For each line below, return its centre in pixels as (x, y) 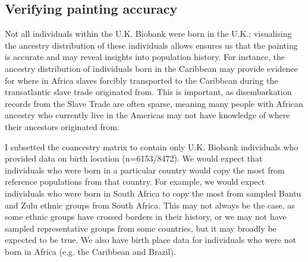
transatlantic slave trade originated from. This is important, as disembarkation (148, 92)
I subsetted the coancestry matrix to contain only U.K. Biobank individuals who (152, 146)
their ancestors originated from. (62, 126)
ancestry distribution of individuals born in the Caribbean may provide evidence (151, 68)
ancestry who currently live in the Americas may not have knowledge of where (147, 115)
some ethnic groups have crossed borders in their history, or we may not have (146, 217)
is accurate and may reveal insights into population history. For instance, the (145, 57)
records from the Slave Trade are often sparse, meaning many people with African (154, 103)
